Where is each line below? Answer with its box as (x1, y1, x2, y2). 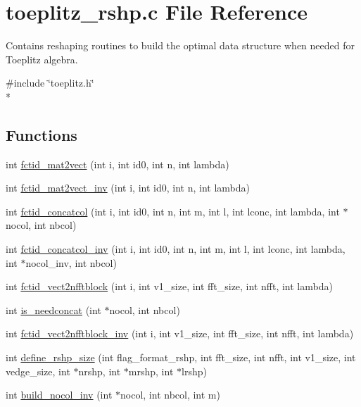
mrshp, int (128, 363, 174, 378)
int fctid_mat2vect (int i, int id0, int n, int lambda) (6, 156, 229, 171)
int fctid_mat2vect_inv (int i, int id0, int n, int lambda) (6, 180, 250, 195)
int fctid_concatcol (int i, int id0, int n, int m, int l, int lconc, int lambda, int (6, 203, 340, 218)
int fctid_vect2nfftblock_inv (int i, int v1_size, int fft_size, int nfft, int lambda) (6, 326, 354, 341)
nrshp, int (78, 363, 121, 378)
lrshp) (182, 363, 207, 378)
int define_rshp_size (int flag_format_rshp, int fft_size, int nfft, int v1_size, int (6, 350, 356, 365)
